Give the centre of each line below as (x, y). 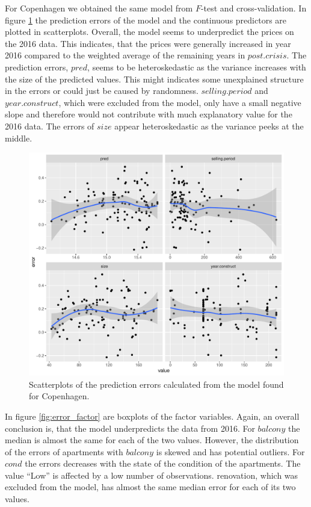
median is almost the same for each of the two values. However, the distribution (152, 440)
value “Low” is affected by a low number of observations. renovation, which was (152, 475)
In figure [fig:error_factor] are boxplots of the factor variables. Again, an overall (152, 416)
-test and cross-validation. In (254, 8)
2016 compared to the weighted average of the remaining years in (125, 55)
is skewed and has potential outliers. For (230, 451)
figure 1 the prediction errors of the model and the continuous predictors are (146, 20)
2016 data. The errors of (50, 126)
